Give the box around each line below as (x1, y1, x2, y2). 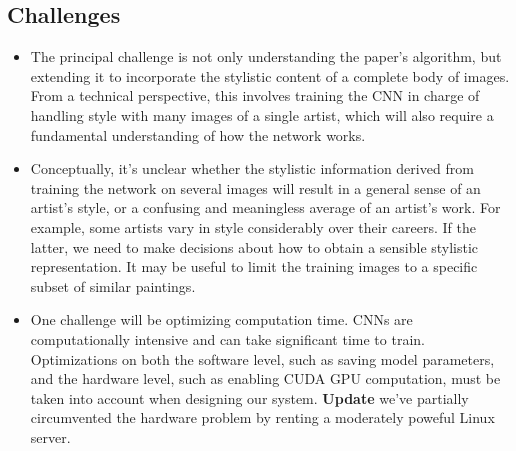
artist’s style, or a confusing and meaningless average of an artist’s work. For (30, 197, 501, 218)
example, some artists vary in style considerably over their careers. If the (30, 216, 476, 237)
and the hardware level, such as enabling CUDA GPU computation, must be (30, 368, 501, 389)
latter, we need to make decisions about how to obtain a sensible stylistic (30, 236, 479, 257)
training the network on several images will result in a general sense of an (30, 177, 481, 198)
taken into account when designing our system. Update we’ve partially (30, 387, 469, 408)
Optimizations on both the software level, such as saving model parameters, (30, 348, 495, 369)
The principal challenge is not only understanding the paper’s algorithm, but (30, 46, 502, 67)
